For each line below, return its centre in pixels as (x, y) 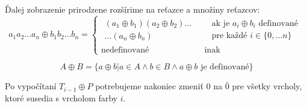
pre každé (230, 36)
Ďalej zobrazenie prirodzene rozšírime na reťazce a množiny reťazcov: (133, 9)
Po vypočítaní (31, 86)
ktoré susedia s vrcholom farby (61, 97)
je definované (225, 67)
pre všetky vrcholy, (267, 86)
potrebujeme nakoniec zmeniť (149, 86)
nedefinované (125, 50)
